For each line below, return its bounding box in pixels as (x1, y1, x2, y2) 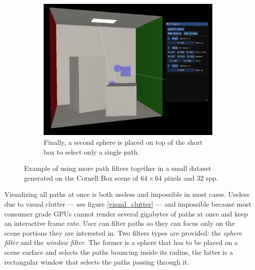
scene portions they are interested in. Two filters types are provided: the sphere (4, 227, 242, 238)
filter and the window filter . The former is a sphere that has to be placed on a (4, 237, 238, 247)
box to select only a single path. (44, 146, 140, 157)
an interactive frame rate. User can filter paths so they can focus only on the (4, 218, 235, 228)
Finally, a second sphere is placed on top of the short (44, 137, 203, 147)
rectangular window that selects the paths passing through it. (4, 256, 189, 267)
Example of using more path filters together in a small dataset (24, 163, 211, 173)
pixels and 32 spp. (164, 172, 218, 183)
